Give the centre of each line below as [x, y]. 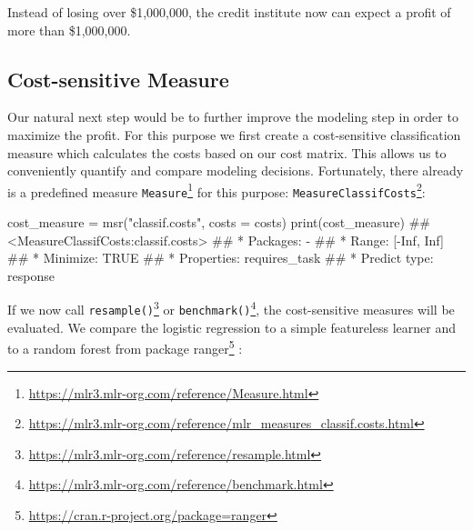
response [31, 275]
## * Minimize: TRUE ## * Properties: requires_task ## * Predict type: [221, 258]
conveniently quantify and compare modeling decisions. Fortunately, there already [236, 170]
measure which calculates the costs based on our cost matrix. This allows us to [227, 152]
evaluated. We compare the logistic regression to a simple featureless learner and [231, 327]
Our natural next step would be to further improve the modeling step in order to [233, 117]
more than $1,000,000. [69, 30]
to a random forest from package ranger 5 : [125, 347]
